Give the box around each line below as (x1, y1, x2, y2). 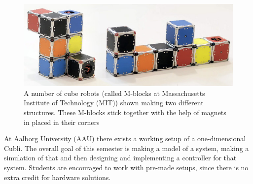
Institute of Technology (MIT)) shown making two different (24, 97, 204, 108)
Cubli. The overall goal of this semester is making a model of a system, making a (4, 143, 249, 153)
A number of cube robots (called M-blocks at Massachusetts (24, 88, 205, 98)
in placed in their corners (24, 117, 100, 127)
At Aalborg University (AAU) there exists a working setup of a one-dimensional (4, 133, 246, 144)
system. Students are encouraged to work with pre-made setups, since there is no (4, 162, 249, 172)
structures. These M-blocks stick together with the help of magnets (24, 107, 226, 117)
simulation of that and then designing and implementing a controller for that (4, 153, 237, 163)
